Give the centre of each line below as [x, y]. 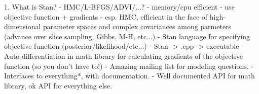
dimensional [23, 26]
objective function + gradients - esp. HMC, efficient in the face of [106, 16]
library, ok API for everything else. [58, 85]
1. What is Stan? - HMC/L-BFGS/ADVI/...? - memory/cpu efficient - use [119, 7]
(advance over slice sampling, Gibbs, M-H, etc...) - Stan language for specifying [127, 36]
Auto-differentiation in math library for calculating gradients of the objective [123, 56]
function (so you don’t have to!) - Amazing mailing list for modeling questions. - [129, 66]
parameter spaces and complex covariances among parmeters [137, 26]
